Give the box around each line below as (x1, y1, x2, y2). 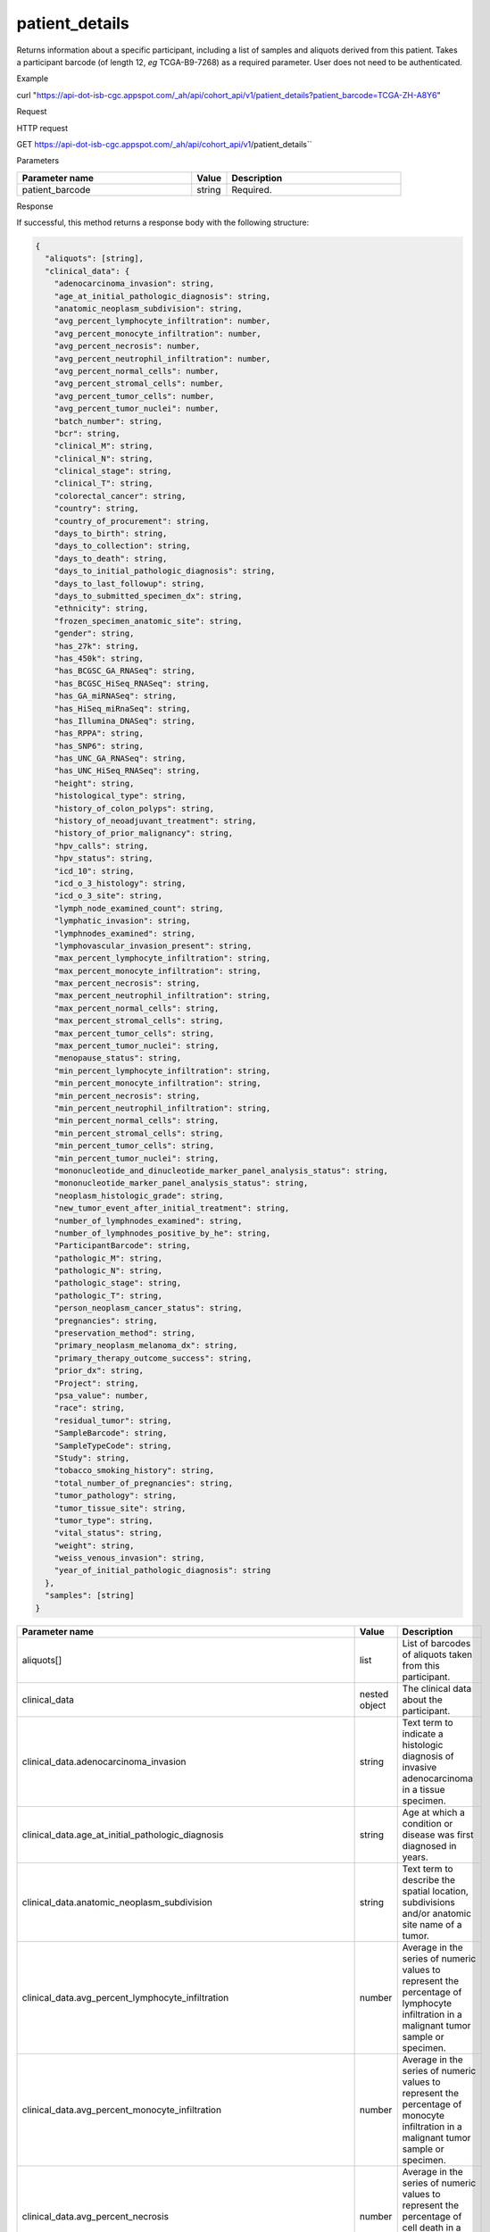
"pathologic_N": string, (54, 1266, 163, 1276)
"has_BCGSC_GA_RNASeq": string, (54, 666, 196, 676)
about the (402, 1693, 443, 1705)
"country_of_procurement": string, (54, 516, 210, 526)
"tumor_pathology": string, (54, 1491, 178, 1501)
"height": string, (54, 778, 135, 788)
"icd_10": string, (54, 866, 135, 876)
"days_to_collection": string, (54, 541, 191, 551)
